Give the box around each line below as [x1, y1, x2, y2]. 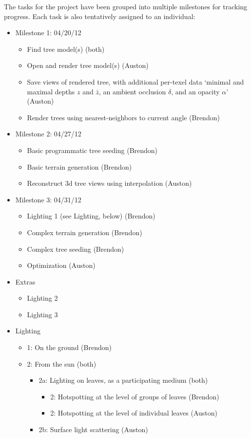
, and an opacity [171, 86, 220, 96]
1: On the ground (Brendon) [27, 342, 112, 352]
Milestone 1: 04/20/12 [15, 27, 81, 38]
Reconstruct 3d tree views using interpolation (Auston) [27, 178, 192, 188]
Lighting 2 [27, 293, 58, 303]
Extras [15, 276, 36, 286]
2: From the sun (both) [27, 358, 97, 369]
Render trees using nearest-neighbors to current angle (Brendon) [27, 112, 220, 122]
